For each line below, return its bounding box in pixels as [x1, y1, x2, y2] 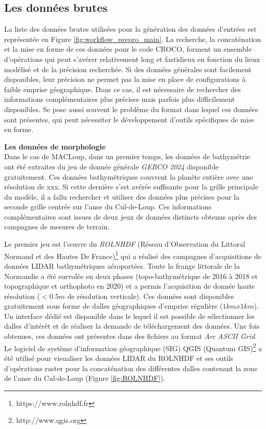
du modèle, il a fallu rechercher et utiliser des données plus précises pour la [4, 191, 239, 202]
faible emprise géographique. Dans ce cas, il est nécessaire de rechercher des [4, 83, 241, 94]
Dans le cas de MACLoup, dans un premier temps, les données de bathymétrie [4, 151, 250, 162]
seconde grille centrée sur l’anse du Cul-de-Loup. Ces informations [4, 201, 212, 212]
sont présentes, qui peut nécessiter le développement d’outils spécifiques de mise [4, 114, 255, 124]
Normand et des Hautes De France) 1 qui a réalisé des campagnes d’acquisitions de [4, 249, 261, 261]
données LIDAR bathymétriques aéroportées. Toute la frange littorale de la [4, 260, 240, 271]
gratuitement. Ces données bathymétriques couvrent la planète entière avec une [4, 171, 253, 182]
